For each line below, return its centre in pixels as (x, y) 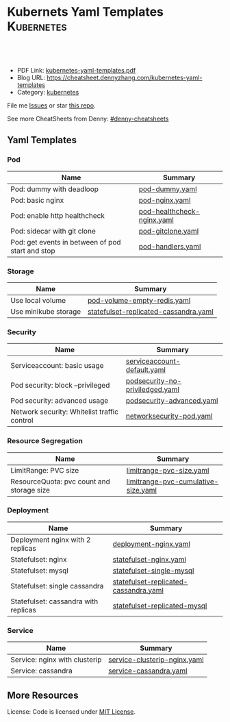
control (22, 421)
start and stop (33, 251)
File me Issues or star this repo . (51, 105)
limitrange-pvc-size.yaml (168, 470)
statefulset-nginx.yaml (150, 559)
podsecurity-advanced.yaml (172, 401)
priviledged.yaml (153, 390)
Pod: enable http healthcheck (57, 215)
